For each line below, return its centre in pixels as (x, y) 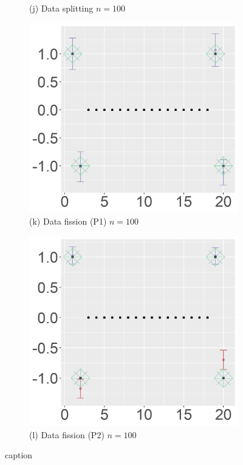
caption (19, 455)
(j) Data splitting (61, 8)
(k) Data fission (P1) (68, 221)
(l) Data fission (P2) (67, 434)
